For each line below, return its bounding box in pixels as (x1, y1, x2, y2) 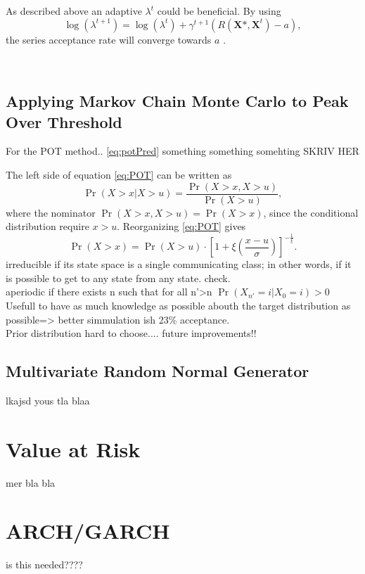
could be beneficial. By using (157, 4, 281, 18)
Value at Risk (6, 434, 141, 463)
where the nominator (6, 205, 96, 219)
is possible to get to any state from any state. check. (6, 270, 231, 285)
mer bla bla (6, 475, 56, 490)
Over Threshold (6, 110, 122, 132)
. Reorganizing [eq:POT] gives (117, 219, 246, 234)
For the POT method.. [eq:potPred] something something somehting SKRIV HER (6, 143, 359, 158)
